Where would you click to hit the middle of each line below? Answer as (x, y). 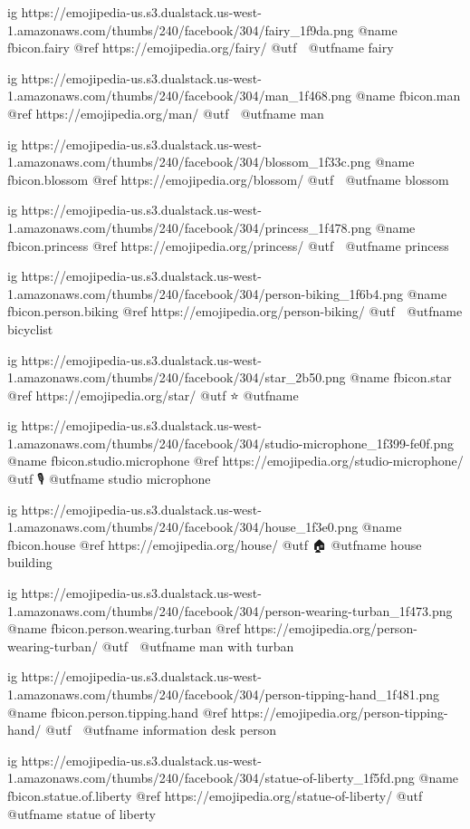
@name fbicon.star (401, 377)
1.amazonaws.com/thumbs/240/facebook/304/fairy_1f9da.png (181, 29)
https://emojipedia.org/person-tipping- (340, 712)
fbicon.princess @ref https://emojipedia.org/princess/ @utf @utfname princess (228, 245)
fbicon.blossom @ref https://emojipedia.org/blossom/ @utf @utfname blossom (228, 179)
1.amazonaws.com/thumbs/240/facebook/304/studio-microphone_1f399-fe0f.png (231, 443)
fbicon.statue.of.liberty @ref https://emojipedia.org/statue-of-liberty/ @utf (215, 795)
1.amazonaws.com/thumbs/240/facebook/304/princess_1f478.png (190, 227)
